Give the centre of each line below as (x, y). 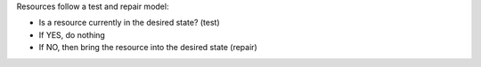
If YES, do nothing (72, 34)
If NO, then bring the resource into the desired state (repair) (148, 48)
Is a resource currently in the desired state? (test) (129, 23)
